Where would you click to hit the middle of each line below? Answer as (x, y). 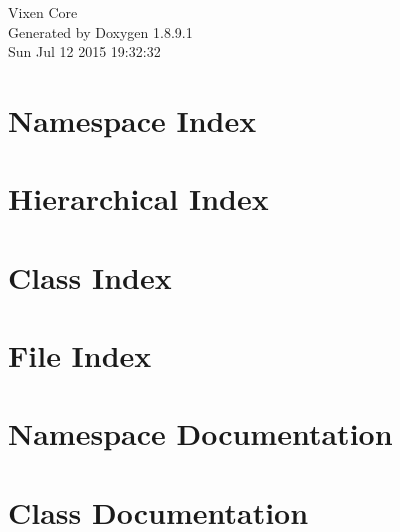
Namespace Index (132, 119)
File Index (80, 355)
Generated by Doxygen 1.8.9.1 (100, 31)
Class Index (90, 276)
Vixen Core (43, 12)
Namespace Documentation (200, 433)
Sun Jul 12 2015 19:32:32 (84, 51)
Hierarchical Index (138, 198)
